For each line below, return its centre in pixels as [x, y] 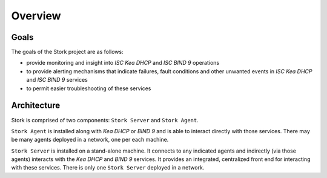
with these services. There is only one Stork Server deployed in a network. [108, 168]
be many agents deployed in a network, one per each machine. [90, 140]
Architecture [36, 106]
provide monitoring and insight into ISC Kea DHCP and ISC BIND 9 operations [123, 63]
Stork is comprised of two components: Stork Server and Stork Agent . [105, 120]
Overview [36, 16]
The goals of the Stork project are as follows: [67, 52]
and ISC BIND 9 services [57, 80]
